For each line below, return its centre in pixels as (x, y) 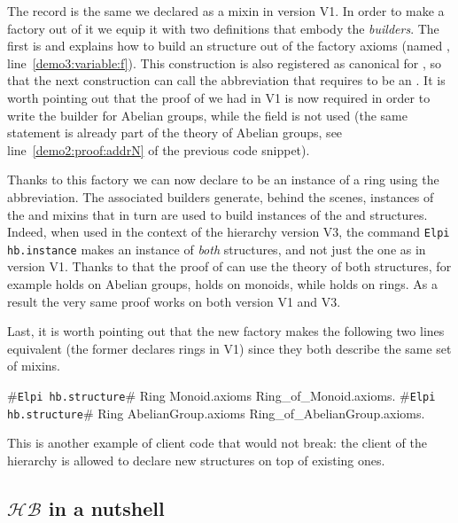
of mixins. (34, 366)
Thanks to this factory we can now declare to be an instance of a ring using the (223, 180)
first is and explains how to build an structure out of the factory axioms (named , (229, 46)
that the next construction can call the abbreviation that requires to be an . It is (226, 80)
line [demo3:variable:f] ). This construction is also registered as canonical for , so (224, 62)
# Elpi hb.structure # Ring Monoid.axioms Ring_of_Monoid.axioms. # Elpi (221, 395)
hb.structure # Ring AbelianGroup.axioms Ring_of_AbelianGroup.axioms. (216, 413)
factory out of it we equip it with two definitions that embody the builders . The (223, 28)
